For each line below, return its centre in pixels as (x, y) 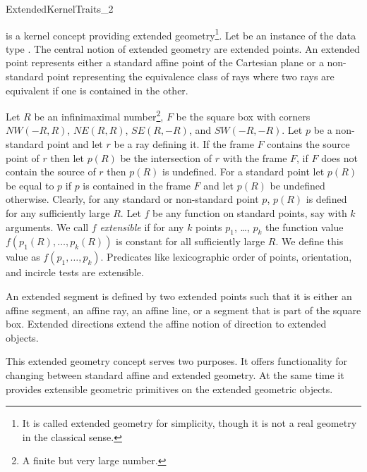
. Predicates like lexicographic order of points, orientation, (226, 257)
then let (67, 157)
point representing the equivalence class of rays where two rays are (191, 76)
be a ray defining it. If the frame (184, 144)
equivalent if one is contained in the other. (97, 90)
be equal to (30, 185)
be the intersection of (166, 157)
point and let (75, 144)
